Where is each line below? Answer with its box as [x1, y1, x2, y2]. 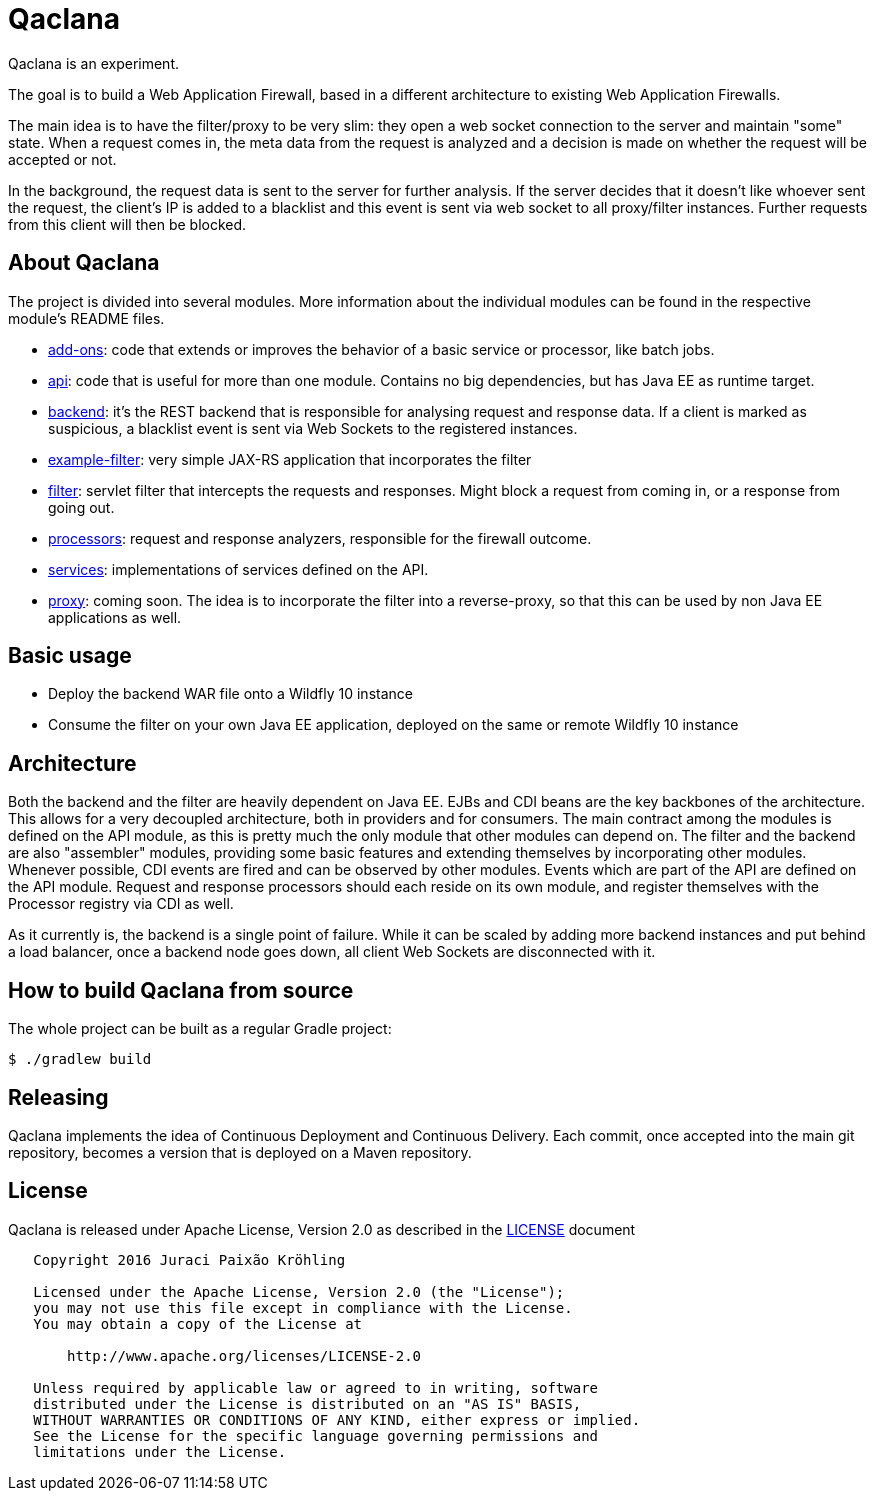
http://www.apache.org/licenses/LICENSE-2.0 [67, 1347, 422, 1364]
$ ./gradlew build [8, 1051, 152, 1068]
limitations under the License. [33, 1443, 287, 1460]
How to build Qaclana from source [8, 977, 354, 1003]
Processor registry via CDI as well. [8, 895, 234, 913]
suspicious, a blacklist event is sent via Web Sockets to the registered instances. [48, 419, 578, 437]
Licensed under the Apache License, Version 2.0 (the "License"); [33, 1283, 565, 1300]
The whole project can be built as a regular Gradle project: [8, 1020, 392, 1038]
